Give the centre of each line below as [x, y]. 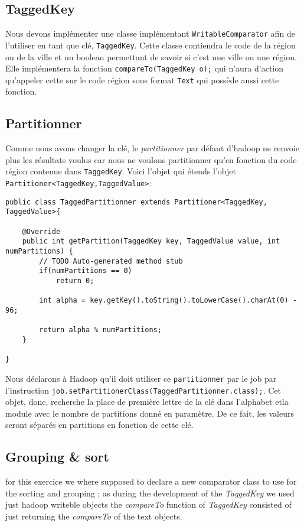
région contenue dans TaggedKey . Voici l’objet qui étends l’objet [121, 171]
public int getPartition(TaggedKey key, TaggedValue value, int [151, 241]
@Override [41, 231]
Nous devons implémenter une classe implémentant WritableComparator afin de [150, 33]
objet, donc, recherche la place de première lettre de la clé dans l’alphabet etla [147, 402]
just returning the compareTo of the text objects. [94, 516]
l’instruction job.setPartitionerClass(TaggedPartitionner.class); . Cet [143, 390]
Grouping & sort [57, 457]
